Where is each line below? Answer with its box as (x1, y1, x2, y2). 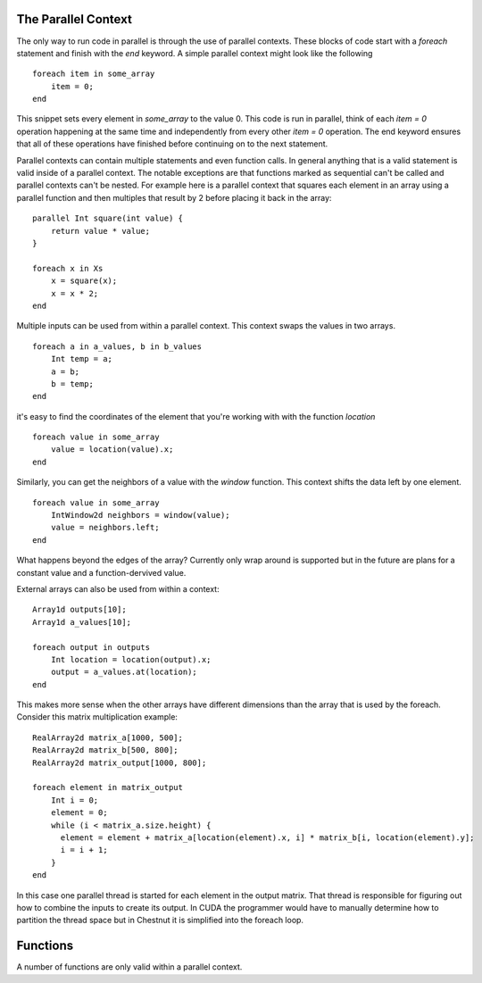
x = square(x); (50, 276, 118, 286)
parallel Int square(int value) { (32, 213, 183, 223)
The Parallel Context (16, 12, 133, 27)
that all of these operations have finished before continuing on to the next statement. (16, 138, 328, 149)
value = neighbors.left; (50, 522, 160, 533)
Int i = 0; (50, 795, 99, 805)
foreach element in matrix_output (32, 782, 183, 793)
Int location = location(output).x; (50, 654, 212, 664)
